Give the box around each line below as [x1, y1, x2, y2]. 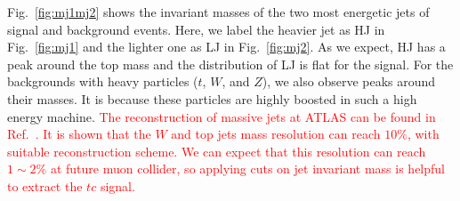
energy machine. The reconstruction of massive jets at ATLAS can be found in [7, 107, 436, 125]
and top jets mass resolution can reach [171, 125, 381, 143]
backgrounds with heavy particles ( [7, 72, 198, 91]
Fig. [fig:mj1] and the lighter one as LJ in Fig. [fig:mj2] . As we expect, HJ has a [7, 37, 446, 56]
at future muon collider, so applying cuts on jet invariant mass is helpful [50, 159, 445, 178]
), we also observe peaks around [262, 72, 436, 91]
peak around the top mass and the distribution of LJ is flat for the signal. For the [7, 54, 454, 73]
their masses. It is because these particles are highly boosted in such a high [7, 89, 417, 108]
